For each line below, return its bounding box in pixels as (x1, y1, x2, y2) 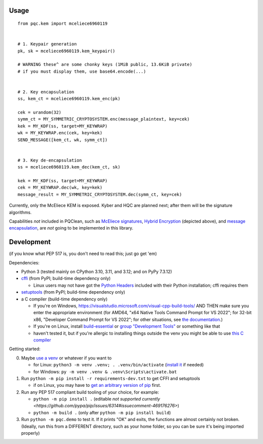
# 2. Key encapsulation (18, 89, 75, 95)
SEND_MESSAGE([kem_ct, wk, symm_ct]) (18, 137, 108, 143)
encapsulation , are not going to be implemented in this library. (9, 225, 133, 231)
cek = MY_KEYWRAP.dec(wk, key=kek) (18, 185, 103, 190)
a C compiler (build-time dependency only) (21, 296, 108, 302)
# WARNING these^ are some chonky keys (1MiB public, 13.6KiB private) (18, 62, 192, 67)
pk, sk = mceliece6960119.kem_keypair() (18, 48, 115, 54)
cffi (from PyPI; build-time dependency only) (21, 275, 111, 281)
